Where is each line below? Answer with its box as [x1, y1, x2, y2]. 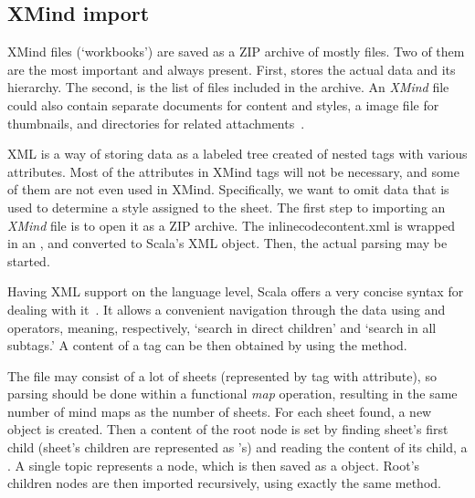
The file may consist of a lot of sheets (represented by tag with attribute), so [7, 366, 437, 385]
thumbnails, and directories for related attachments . [7, 113, 305, 132]
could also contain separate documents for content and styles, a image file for [7, 95, 439, 114]
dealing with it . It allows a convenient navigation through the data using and [7, 299, 446, 318]
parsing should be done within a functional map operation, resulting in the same [7, 384, 458, 403]
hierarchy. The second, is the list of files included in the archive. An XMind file [7, 78, 449, 97]
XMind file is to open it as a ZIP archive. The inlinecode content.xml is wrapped [7, 215, 456, 234]
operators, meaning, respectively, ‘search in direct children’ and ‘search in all [7, 317, 437, 337]
